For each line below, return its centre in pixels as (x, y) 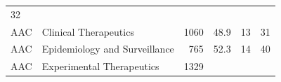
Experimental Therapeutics (100, 66)
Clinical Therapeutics (88, 31)
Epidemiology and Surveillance (108, 49)
